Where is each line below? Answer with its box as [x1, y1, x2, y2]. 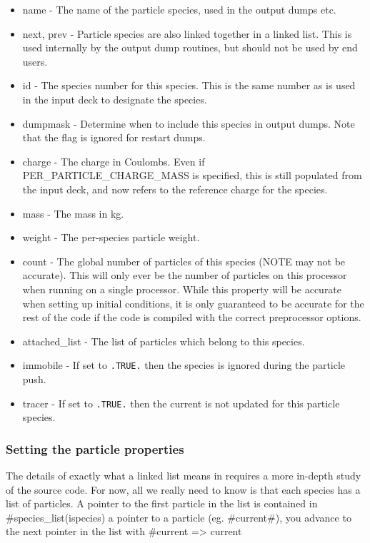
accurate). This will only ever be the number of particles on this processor [22, 268, 347, 283]
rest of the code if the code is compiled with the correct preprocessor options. [22, 310, 361, 325]
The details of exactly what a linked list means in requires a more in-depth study [6, 468, 361, 482]
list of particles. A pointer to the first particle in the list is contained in [6, 496, 318, 511]
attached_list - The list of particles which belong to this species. [22, 333, 305, 348]
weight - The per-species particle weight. [22, 230, 200, 245]
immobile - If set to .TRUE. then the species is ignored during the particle [22, 357, 346, 372]
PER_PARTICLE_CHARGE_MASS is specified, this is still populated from [22, 168, 362, 183]
